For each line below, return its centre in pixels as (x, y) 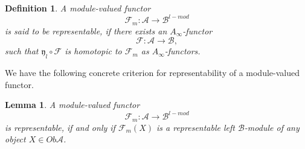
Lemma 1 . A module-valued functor (72, 105)
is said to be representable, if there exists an (86, 30)
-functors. (182, 51)
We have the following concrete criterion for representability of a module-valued (152, 72)
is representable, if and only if (60, 127)
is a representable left (196, 127)
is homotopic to (93, 51)
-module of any (272, 127)
